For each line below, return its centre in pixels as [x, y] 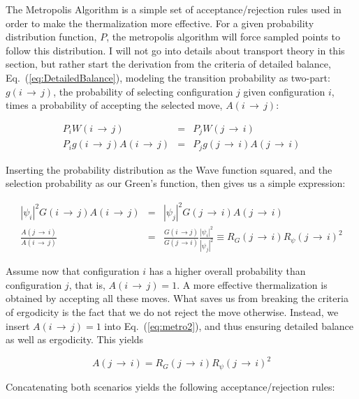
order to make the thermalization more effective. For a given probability [160, 23]
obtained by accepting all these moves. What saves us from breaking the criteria [177, 298]
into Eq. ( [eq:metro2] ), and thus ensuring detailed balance [229, 325]
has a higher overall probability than [227, 271]
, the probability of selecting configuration [143, 91]
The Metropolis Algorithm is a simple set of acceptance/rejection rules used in [174, 9]
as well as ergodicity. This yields [75, 339]
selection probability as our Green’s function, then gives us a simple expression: [176, 183]
